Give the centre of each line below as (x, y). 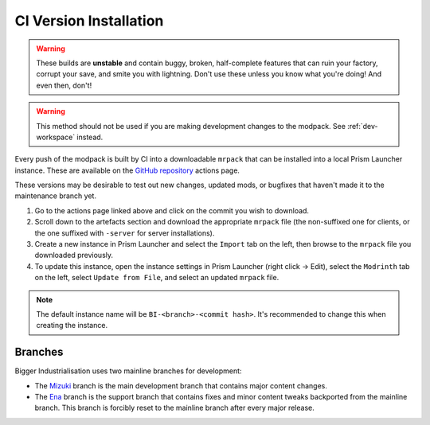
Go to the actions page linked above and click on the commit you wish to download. (172, 210)
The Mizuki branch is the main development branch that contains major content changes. (181, 385)
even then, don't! (64, 85)
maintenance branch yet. (56, 196)
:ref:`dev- (363, 126)
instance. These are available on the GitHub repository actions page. (127, 170)
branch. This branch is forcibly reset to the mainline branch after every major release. (174, 408)
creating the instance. (72, 326)
